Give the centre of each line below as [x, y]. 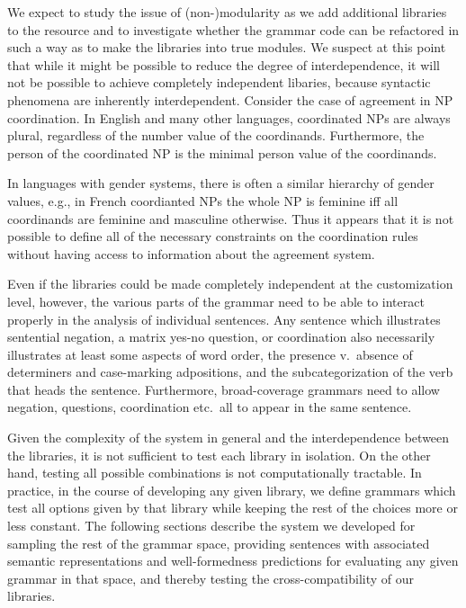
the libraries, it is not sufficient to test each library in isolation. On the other [219, 455]
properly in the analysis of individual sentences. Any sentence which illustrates [224, 319]
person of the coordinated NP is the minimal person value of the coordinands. [222, 152]
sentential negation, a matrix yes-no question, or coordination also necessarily [221, 337]
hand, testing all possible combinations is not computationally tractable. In [215, 473]
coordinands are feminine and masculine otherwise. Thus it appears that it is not [231, 218]
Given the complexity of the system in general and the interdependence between [229, 438]
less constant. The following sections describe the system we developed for [211, 526]
